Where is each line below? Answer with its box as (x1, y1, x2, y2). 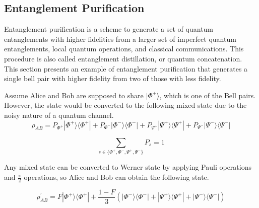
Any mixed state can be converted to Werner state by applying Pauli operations (4, 162, 251, 172)
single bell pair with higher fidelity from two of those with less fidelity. (4, 73, 221, 84)
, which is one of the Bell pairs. (159, 90, 256, 100)
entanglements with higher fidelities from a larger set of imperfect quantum (4, 33, 236, 44)
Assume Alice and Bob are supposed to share (4, 90, 144, 100)
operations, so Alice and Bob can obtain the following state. (24, 172, 209, 182)
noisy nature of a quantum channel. (4, 109, 114, 120)
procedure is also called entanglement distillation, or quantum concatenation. (4, 53, 242, 63)
